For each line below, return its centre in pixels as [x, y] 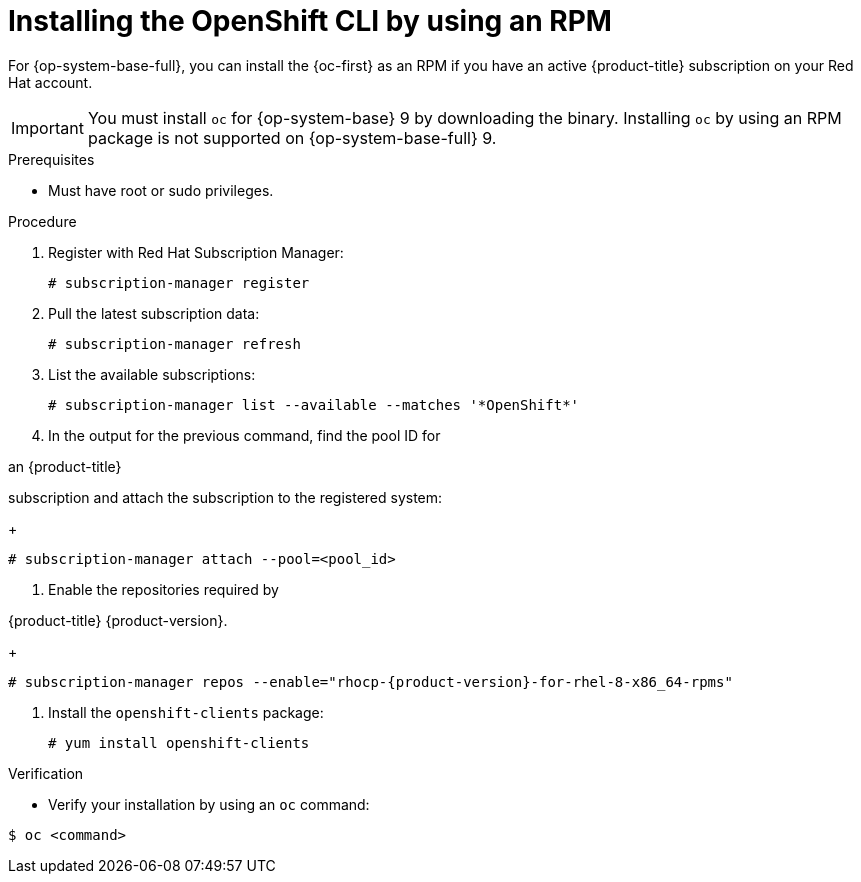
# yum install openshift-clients [179, 742]
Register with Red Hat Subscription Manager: [196, 252]
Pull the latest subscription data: [154, 313]
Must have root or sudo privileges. [161, 190]
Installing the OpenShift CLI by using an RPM [310, 21]
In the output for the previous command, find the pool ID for [244, 435]
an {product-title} [65, 466]
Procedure [42, 221]
